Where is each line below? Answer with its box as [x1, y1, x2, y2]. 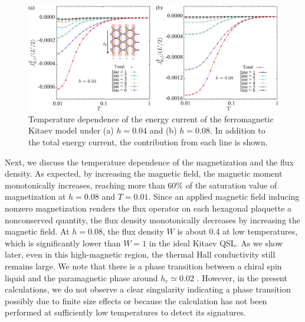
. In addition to [209, 124, 265, 136]
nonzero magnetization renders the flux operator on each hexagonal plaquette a [5, 202, 292, 214]
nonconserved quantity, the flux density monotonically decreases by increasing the [5, 213, 301, 226]
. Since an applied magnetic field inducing [148, 190, 300, 203]
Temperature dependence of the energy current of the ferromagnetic [28, 112, 274, 125]
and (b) [149, 124, 177, 136]
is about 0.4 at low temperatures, [177, 225, 298, 238]
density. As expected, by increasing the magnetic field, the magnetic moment [5, 167, 283, 180]
